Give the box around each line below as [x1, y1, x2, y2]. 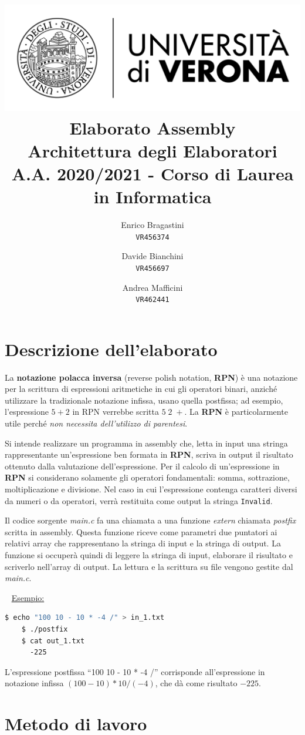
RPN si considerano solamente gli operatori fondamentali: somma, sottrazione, [5, 471, 290, 484]
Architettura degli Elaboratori [28, 138, 277, 162]
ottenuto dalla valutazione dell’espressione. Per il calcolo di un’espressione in [5, 459, 280, 472]
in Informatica [93, 184, 212, 209]
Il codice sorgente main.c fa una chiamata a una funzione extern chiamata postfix [5, 514, 296, 526]
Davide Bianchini [121, 250, 184, 262]
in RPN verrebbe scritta [72, 405, 159, 418]
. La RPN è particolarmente [184, 405, 288, 418]
